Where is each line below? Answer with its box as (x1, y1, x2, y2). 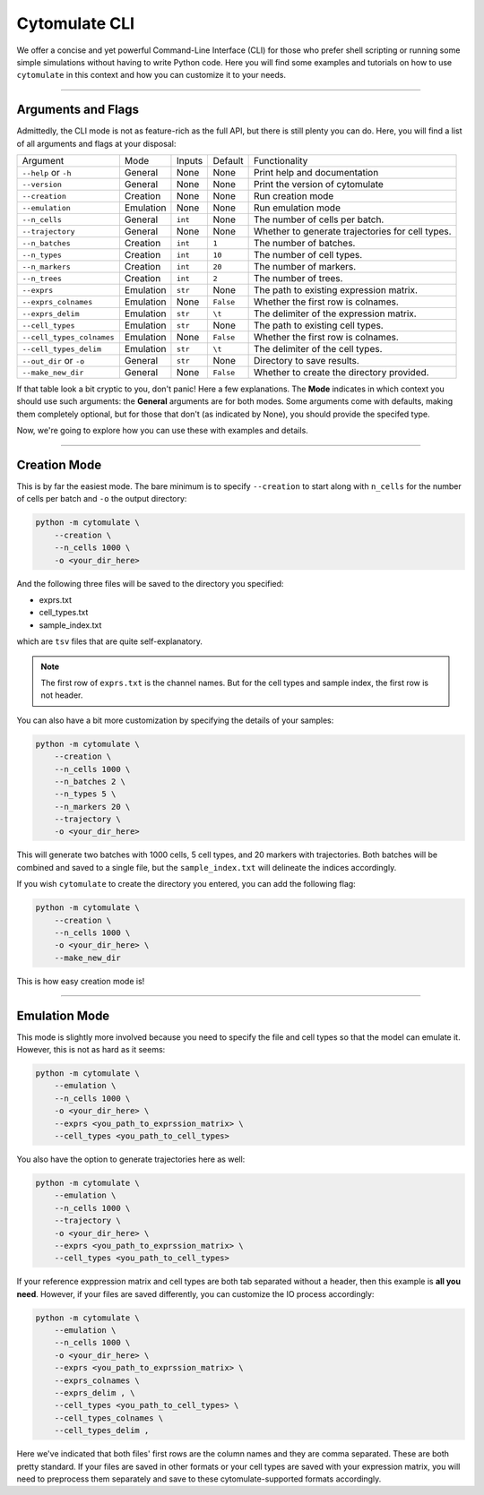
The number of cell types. (253, 249, 363, 262)
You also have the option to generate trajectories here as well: (16, 1154, 246, 1164)
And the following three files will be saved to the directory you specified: (16, 578, 284, 589)
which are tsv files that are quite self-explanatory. (16, 636, 203, 647)
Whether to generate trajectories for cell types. (253, 225, 452, 237)
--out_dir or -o (22, 355, 85, 367)
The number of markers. (253, 261, 357, 273)
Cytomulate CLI (16, 13, 134, 33)
